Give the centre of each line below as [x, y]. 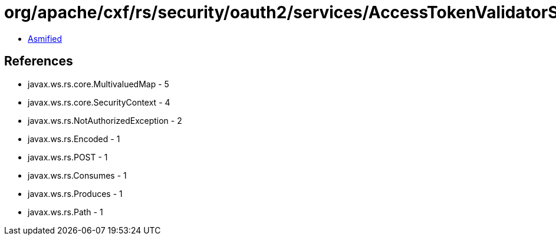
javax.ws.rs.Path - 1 [65, 212]
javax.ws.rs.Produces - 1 [75, 193]
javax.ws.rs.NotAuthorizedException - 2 [105, 120]
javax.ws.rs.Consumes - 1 [77, 175]
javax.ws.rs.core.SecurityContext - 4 [99, 102]
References [39, 61]
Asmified [45, 38]
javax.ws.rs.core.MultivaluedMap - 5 [98, 84]
